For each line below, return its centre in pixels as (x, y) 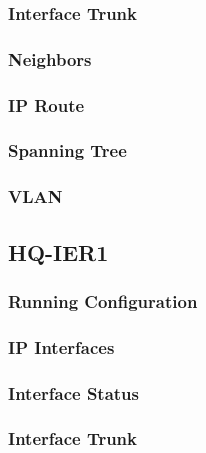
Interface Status (73, 392)
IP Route (46, 104)
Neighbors (50, 58)
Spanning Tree (67, 150)
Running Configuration (103, 300)
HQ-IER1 (58, 251)
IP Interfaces (61, 346)
